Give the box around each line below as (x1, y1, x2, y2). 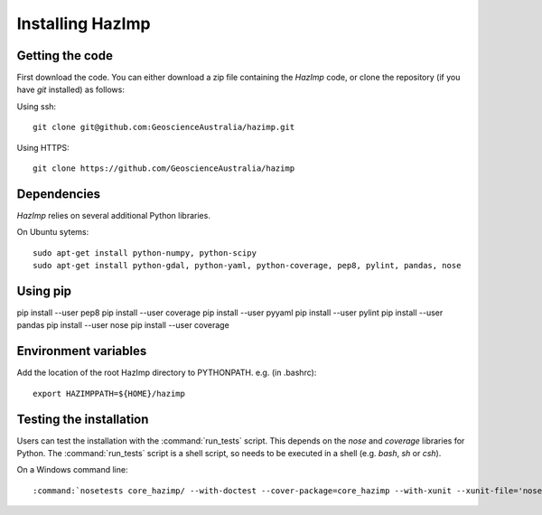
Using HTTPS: (16, 142, 70, 153)
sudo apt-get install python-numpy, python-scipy (33, 248, 257, 257)
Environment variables (16, 343, 147, 359)
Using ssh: (16, 100, 57, 112)
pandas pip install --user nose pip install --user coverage (16, 320, 229, 331)
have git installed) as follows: (16, 84, 126, 95)
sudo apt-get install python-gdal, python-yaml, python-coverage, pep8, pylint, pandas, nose (33, 260, 462, 271)
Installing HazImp (16, 14, 151, 33)
